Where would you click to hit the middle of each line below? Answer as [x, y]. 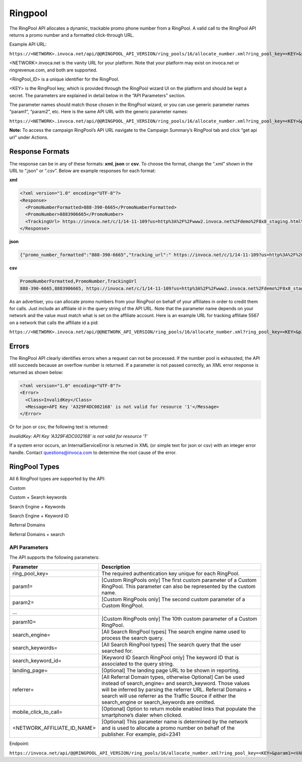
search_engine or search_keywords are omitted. [158, 702]
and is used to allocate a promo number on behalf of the [168, 728]
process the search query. [133, 638]
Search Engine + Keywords [37, 506]
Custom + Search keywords [38, 497]
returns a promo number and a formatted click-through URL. [72, 35]
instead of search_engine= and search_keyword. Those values [176, 683]
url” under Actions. [29, 137]
